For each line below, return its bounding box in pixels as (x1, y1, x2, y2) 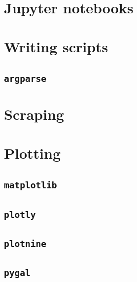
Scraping (4, 104, 64, 124)
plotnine (4, 238, 46, 249)
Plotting (4, 142, 61, 163)
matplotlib (4, 180, 57, 191)
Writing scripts (4, 36, 108, 56)
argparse (4, 73, 46, 84)
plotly (4, 209, 36, 220)
